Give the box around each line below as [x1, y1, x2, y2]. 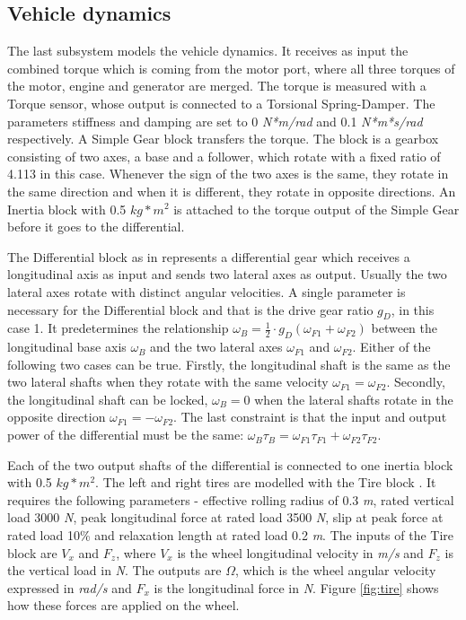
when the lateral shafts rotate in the [254, 389, 453, 408]
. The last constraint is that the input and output [173, 407, 447, 426]
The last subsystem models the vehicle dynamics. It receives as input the [7, 41, 409, 60]
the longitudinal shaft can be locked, [7, 389, 208, 408]
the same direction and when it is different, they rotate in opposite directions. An [7, 181, 456, 200]
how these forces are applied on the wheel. [7, 596, 240, 615]
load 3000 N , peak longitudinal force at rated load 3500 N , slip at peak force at [7, 508, 444, 527]
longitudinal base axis [7, 337, 127, 356]
